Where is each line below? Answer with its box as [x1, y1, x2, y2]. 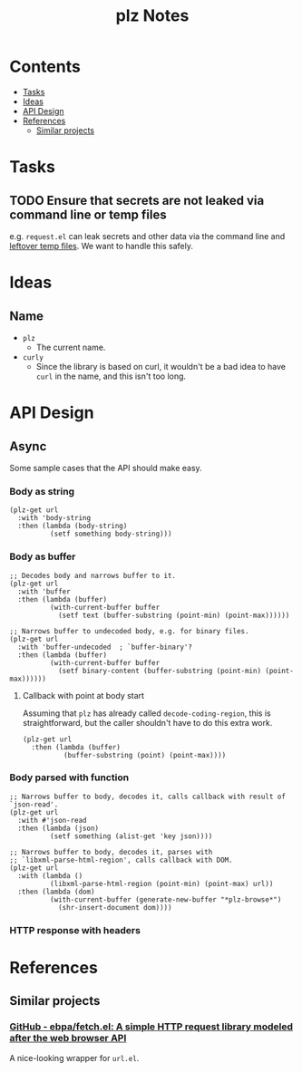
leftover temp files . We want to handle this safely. [9, 240, 193, 251]
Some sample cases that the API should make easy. [9, 462, 202, 473]
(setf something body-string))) [49, 529, 172, 539]
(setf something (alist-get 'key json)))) [49, 831, 213, 841]
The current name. [35, 342, 106, 353]
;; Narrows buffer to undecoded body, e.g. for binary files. [9, 626, 249, 635]
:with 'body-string [17, 514, 92, 523]
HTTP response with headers [9, 923, 141, 936]
